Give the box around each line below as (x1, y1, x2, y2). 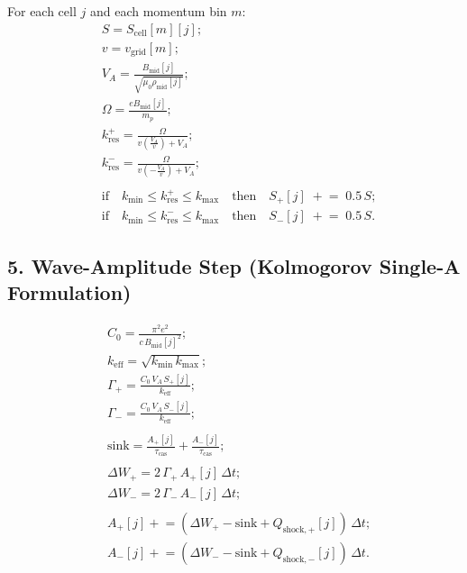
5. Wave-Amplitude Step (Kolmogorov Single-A (7, 251, 461, 279)
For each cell (7, 2, 77, 20)
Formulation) (7, 278, 132, 306)
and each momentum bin (89, 2, 227, 20)
